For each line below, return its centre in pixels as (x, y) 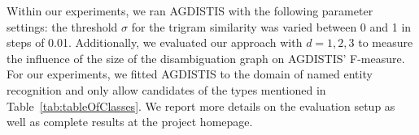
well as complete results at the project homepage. (130, 122)
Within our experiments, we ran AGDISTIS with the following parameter (190, 11)
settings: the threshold (62, 26)
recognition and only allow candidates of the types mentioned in (166, 89)
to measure (386, 42)
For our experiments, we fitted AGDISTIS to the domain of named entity (190, 74)
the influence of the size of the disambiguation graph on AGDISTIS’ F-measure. (206, 58)
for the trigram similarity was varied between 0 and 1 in (271, 26)
